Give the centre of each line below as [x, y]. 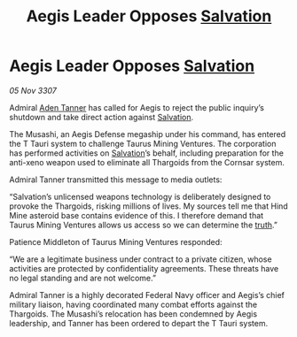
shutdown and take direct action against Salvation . [102, 117]
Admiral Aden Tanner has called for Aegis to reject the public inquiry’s [137, 107]
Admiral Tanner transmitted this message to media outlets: [116, 180]
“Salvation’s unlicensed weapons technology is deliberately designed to [140, 196]
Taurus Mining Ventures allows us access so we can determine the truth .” [143, 225]
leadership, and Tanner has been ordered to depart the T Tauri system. [139, 323]
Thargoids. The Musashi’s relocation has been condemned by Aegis [133, 314]
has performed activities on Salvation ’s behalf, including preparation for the [146, 153]
